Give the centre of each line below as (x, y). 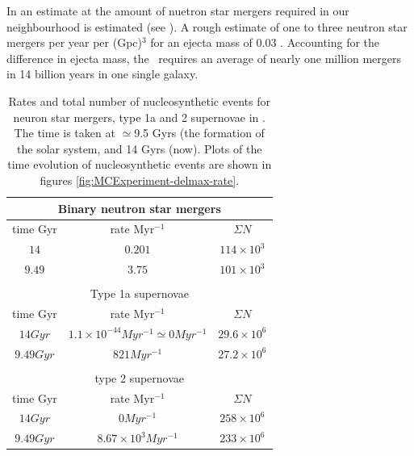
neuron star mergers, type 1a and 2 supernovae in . (139, 117)
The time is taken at (65, 133)
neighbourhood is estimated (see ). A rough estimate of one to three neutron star (207, 26)
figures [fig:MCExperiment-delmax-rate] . (140, 180)
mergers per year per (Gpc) (74, 42)
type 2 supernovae (140, 377)
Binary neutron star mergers (139, 208)
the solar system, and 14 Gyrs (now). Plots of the (140, 148)
